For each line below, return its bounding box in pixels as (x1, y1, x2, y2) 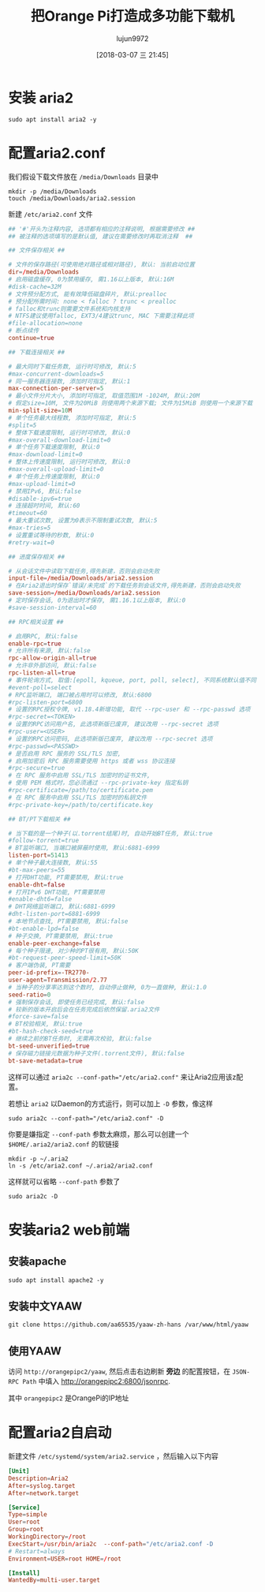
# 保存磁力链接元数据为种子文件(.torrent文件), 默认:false (8, 1049, 185, 1057)
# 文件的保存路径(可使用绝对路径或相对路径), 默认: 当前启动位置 (8, 261, 196, 269)
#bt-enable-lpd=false (8, 925, 80, 932)
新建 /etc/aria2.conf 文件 (8, 209, 93, 219)
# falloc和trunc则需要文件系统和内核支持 (8, 305, 131, 312)
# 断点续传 (8, 327, 39, 335)
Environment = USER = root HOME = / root (8, 1555, 122, 1563)
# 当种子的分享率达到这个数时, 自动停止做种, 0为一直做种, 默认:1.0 (8, 983, 207, 991)
